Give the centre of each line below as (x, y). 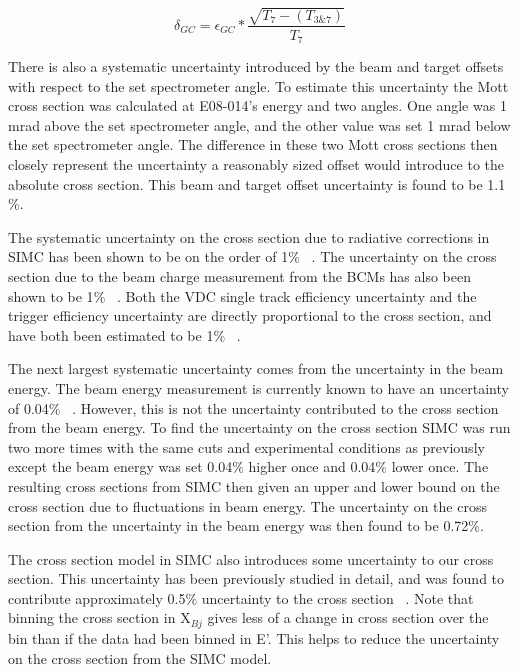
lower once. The (440, 466)
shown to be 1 (51, 295)
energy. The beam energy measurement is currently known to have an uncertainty (258, 387)
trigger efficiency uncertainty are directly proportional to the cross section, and (250, 315)
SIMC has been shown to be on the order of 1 (148, 256)
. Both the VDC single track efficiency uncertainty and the (296, 295)
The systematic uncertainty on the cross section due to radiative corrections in (249, 236)
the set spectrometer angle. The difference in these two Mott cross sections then (253, 144)
